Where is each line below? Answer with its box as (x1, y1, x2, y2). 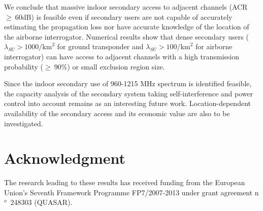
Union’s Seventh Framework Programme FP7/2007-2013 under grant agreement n (4, 187, 259, 197)
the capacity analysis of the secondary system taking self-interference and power (4, 88, 253, 98)
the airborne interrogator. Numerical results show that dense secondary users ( (4, 31, 249, 42)
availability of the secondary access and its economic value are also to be (4, 108, 230, 118)
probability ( (4, 61, 44, 72)
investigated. (4, 118, 43, 128)
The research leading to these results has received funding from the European (4, 177, 245, 188)
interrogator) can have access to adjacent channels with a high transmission (4, 51, 239, 61)
